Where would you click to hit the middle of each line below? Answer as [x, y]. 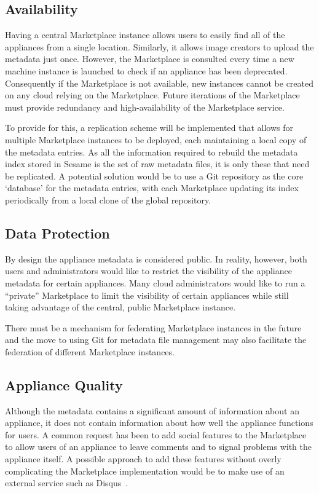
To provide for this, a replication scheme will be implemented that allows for [149, 128]
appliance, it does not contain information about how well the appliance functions [159, 423]
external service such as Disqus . [67, 483]
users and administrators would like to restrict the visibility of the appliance [148, 271]
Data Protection [57, 233]
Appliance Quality [64, 385]
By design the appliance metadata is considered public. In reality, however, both [156, 258]
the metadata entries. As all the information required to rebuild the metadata [152, 152]
